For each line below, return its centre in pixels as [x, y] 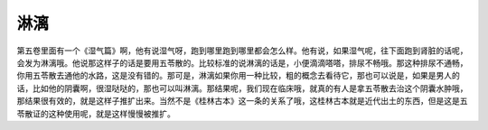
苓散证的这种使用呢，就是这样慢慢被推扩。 [96, 114]
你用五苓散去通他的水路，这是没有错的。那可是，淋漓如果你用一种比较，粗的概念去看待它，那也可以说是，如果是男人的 [238, 76]
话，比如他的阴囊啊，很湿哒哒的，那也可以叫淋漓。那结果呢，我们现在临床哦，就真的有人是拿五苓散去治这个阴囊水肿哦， [242, 88]
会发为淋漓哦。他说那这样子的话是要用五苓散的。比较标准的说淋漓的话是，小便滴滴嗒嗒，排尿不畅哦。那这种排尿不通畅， [242, 62]
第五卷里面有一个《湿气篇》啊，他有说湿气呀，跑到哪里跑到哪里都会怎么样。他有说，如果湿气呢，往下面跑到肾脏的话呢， [242, 51]
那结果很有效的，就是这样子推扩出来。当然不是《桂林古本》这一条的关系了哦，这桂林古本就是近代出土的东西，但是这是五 [242, 101]
